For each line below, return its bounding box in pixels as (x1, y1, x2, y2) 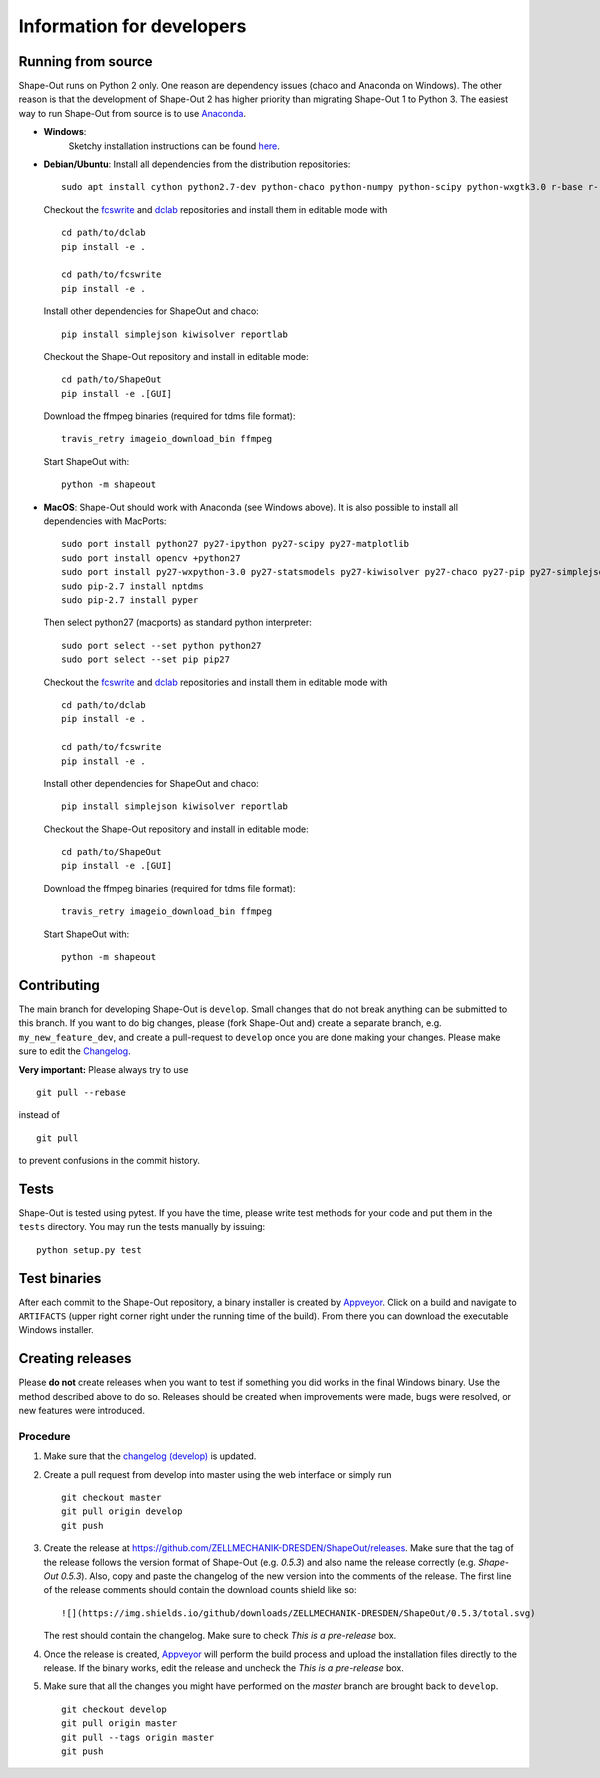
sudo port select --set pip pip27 (61, 654, 230, 665)
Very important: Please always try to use (18, 1063, 189, 1075)
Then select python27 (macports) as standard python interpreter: (43, 616, 312, 629)
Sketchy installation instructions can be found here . (68, 140, 280, 152)
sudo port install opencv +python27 (61, 552, 241, 564)
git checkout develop (61, 1703, 167, 1715)
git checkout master (61, 1492, 162, 1504)
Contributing (18, 976, 100, 994)
